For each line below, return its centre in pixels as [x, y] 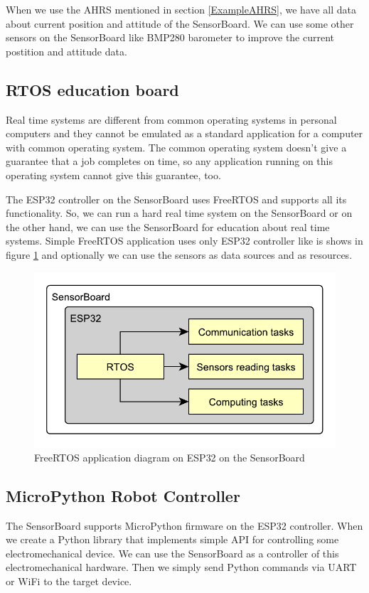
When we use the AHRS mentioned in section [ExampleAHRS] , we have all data [181, 9]
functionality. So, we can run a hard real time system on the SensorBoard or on [179, 213]
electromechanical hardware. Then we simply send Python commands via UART [181, 567]
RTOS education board [92, 89]
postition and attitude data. [66, 51]
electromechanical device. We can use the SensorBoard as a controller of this [172, 553]
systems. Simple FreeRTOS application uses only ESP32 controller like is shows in [184, 241]
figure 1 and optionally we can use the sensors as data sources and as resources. [179, 254]
